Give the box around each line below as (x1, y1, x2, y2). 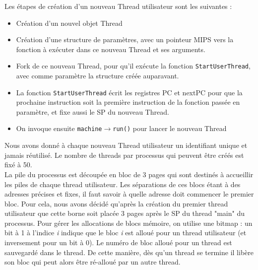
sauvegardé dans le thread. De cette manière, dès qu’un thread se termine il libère (4, 247, 254, 257)
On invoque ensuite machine (16, 123, 102, 134)
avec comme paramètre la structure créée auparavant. (16, 70, 179, 81)
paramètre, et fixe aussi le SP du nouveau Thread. (16, 106, 169, 117)
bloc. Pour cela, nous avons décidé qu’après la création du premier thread (4, 198, 228, 208)
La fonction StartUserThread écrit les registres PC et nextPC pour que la (16, 87, 243, 97)
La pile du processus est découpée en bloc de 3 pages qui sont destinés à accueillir (4, 169, 254, 179)
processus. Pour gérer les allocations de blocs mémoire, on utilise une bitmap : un (4, 217, 253, 228)
